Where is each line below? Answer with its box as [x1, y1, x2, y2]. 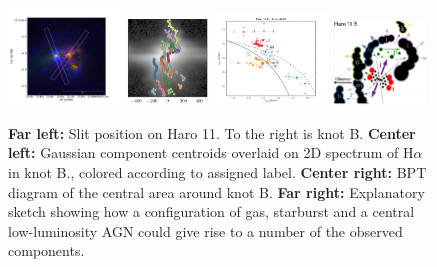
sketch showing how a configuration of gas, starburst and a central [8, 201, 415, 222]
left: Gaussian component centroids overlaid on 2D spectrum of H [8, 142, 414, 163]
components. [8, 240, 85, 261]
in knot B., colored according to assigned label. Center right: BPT [8, 162, 427, 183]
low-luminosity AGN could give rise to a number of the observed [8, 220, 403, 241]
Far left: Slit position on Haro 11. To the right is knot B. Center [8, 122, 416, 143]
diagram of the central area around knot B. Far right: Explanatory [8, 181, 425, 202]
